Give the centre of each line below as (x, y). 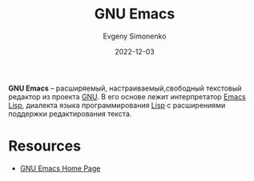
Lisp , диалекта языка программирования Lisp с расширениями (117, 105)
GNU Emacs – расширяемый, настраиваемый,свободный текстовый (125, 88)
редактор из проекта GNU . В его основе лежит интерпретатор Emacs (127, 96)
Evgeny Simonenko (135, 36)
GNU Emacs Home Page (60, 168)
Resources (45, 146)
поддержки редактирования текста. (70, 114)
